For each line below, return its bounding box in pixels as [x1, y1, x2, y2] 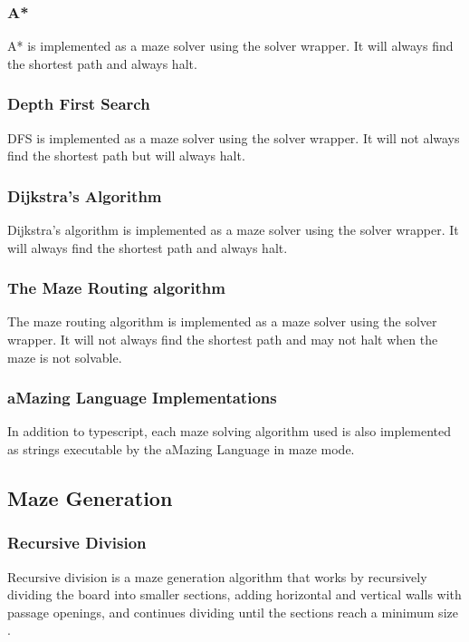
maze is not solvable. [7, 347, 122, 366]
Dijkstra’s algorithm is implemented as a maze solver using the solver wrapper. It [7, 220, 459, 239]
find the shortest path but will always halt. [7, 146, 245, 165]
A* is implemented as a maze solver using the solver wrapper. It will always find [7, 36, 454, 55]
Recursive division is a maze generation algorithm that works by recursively [7, 567, 427, 586]
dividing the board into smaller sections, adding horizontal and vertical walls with [7, 585, 462, 604]
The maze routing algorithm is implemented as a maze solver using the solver [7, 312, 437, 331]
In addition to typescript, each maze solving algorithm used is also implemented [7, 422, 452, 441]
